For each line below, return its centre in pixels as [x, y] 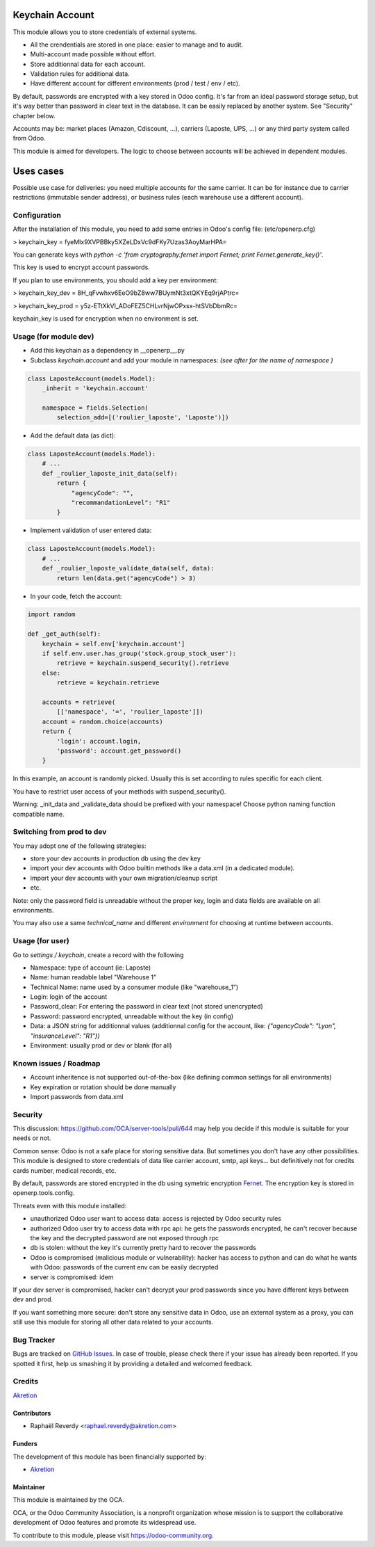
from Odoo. [29, 138]
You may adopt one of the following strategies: [80, 846]
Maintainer [29, 1487]
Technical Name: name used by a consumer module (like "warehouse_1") [134, 987]
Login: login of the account [69, 997]
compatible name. [39, 814]
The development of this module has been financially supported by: [109, 1457]
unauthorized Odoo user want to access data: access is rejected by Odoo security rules [156, 1219]
